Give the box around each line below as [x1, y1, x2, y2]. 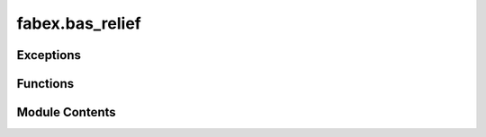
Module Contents [16, 105, 116, 120]
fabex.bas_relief [16, 13, 141, 33]
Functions [16, 76, 75, 91]
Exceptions [16, 47, 81, 63]
